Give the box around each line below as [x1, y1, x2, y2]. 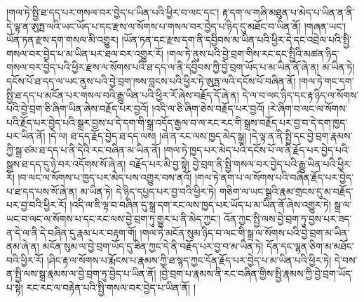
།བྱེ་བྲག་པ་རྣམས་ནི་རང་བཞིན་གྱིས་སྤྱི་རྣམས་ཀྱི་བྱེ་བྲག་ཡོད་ [159, 266, 353, 281]
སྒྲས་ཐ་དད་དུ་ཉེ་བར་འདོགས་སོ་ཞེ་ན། [6, 156, 126, 171]
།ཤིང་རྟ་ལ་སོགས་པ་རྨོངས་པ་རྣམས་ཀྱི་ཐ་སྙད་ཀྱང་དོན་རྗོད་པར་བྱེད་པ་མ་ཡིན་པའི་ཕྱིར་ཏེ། [46, 252, 332, 267]
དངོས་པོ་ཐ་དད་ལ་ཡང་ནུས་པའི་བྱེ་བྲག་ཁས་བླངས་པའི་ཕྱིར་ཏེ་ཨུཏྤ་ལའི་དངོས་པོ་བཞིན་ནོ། [6, 73, 296, 88]
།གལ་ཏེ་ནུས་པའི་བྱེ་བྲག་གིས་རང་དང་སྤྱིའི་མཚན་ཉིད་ [166, 46, 339, 60]
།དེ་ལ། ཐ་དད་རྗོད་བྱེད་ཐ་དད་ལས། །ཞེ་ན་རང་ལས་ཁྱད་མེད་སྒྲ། [48, 129, 247, 143]
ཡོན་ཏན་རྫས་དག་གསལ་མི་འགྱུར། [6, 32, 119, 47]
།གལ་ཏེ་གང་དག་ [299, 73, 354, 88]
